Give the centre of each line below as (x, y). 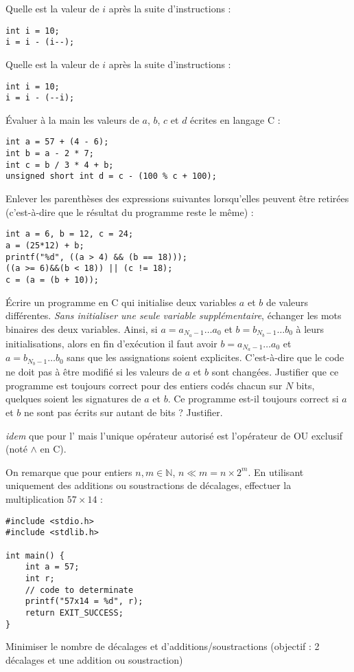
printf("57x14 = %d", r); (84, 601)
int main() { (35, 555)
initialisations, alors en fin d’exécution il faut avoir (111, 343)
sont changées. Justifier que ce (275, 372)
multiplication (35, 499)
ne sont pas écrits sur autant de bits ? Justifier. (123, 412)
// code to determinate (79, 590)
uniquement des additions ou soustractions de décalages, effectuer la (149, 485)
